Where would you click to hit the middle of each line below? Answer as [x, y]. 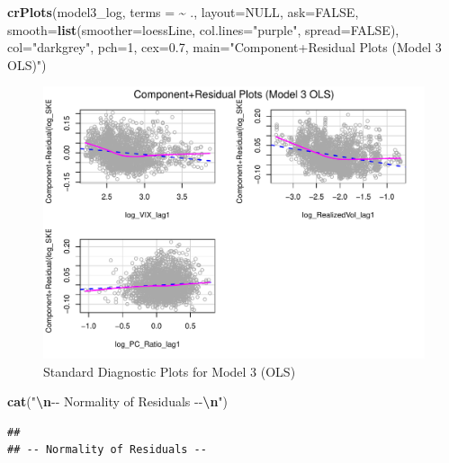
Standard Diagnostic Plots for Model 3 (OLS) [170, 371]
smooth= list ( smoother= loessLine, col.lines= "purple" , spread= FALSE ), [203, 29]
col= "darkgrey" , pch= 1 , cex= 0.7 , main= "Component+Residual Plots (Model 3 [224, 47]
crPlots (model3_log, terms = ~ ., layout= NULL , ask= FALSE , [183, 12]
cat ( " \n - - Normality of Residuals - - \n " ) [118, 401]
